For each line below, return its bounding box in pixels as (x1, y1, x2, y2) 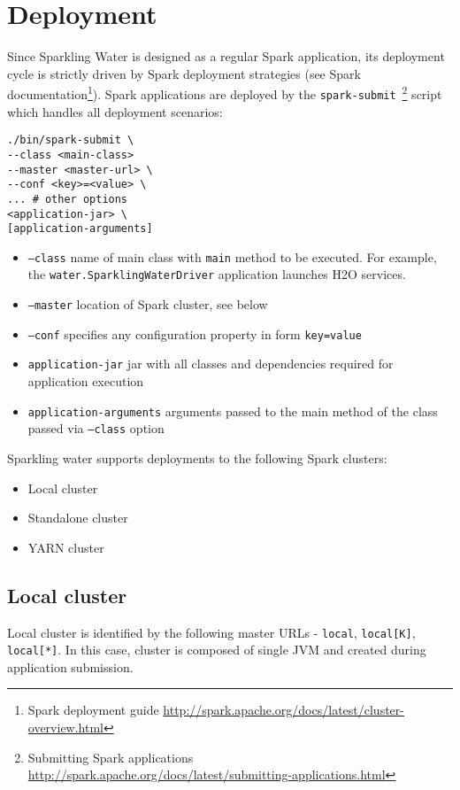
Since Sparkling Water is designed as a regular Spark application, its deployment (7, 47, 445, 66)
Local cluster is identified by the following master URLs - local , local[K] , (7, 623, 416, 641)
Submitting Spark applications (27, 747, 194, 766)
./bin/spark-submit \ (7, 134, 134, 147)
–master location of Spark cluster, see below (27, 295, 268, 314)
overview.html (27, 718, 104, 737)
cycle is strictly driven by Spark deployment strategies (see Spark (7, 64, 361, 82)
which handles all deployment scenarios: (7, 102, 223, 120)
